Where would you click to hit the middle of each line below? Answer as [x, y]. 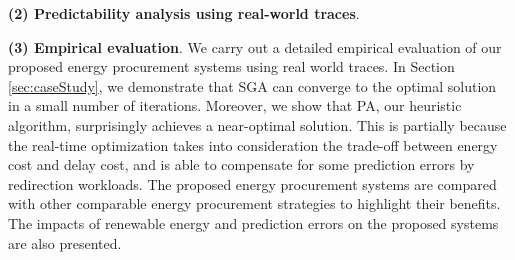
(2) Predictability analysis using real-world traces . [184, 13]
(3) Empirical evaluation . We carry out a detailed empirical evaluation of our [255, 46]
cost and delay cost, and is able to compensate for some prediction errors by [241, 164]
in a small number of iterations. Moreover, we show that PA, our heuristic [235, 105]
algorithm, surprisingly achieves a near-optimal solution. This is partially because [257, 124]
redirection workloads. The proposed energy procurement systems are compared [252, 183]
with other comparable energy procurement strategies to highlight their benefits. [254, 203]
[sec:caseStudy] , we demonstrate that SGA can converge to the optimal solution [252, 85]
